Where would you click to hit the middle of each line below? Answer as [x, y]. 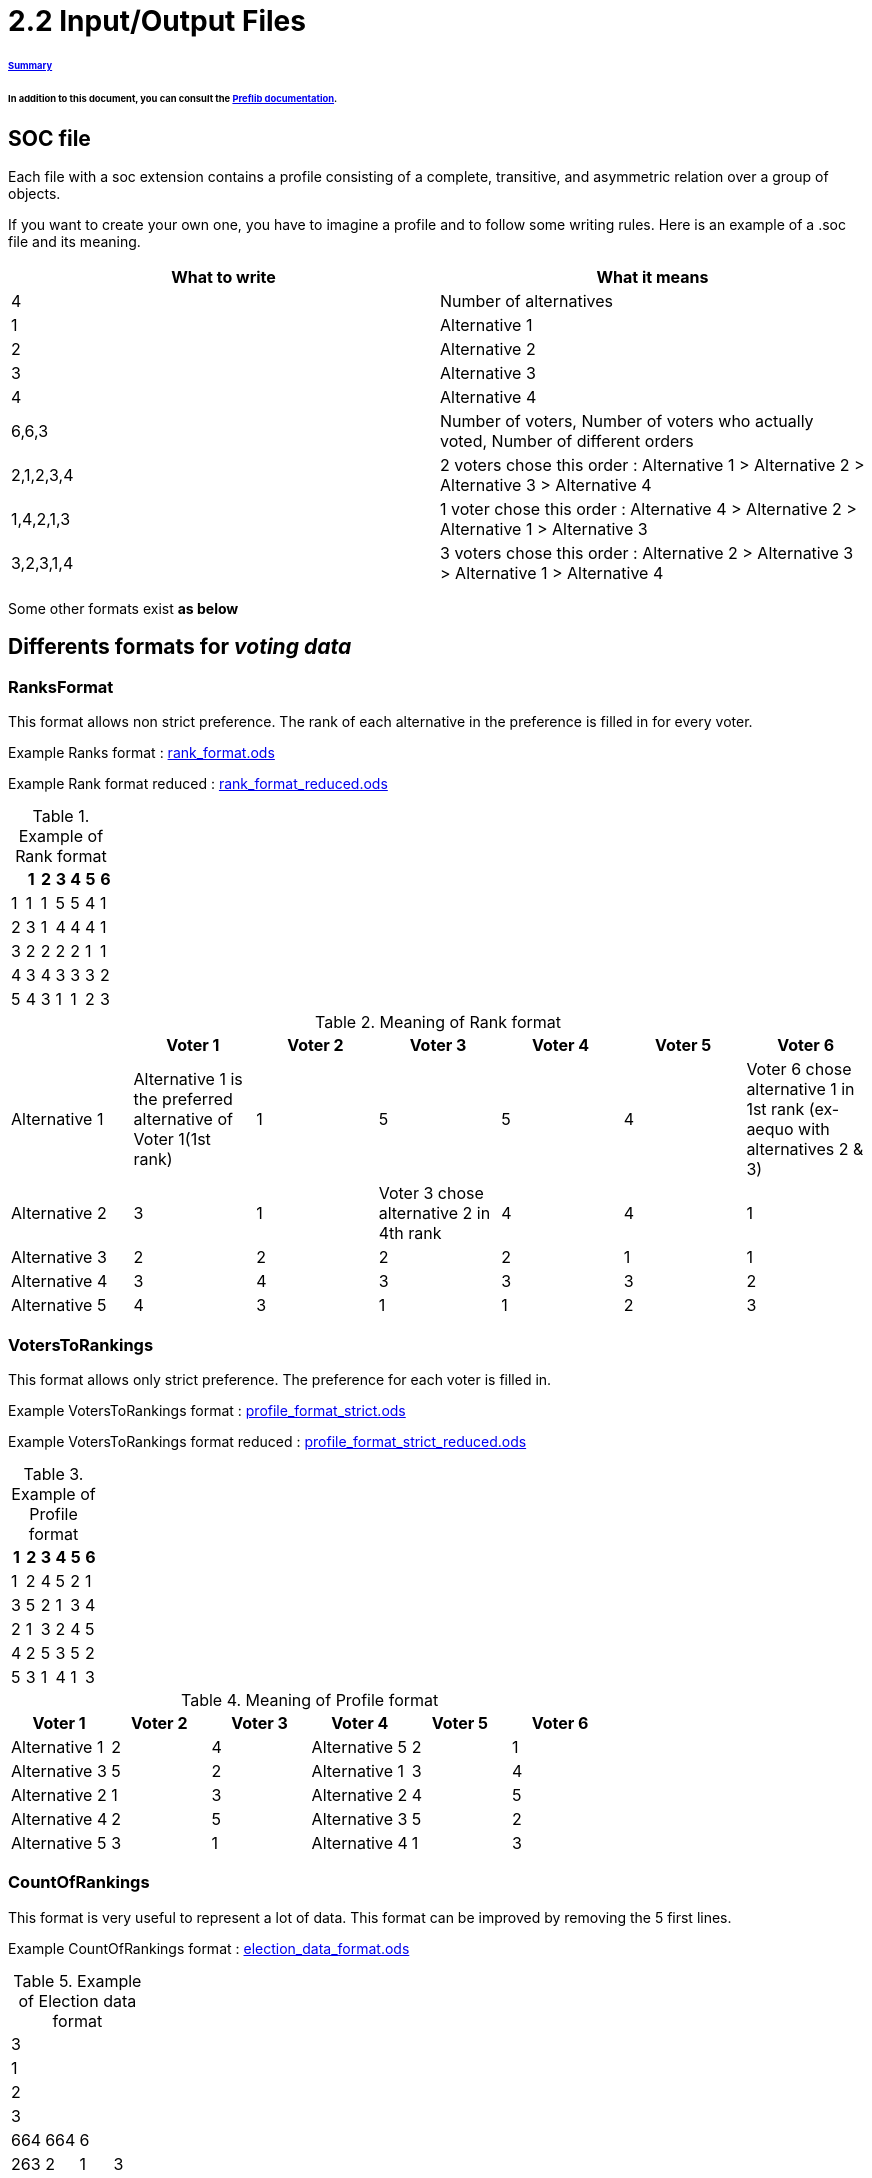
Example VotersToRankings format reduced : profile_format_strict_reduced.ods [267, 1441]
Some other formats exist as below [123, 608]
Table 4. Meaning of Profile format [310, 1699]
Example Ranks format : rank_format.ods [141, 753]
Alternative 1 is [188, 1079]
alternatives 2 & [805, 1149]
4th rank [410, 1233]
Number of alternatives [526, 300]
